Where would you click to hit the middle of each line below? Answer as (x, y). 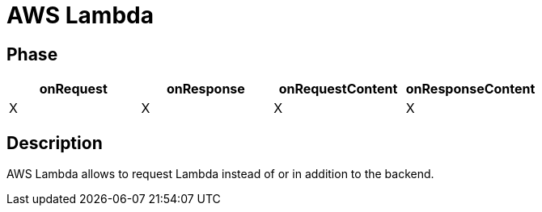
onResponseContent (470, 89)
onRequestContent (338, 89)
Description (55, 143)
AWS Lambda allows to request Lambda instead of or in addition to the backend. (220, 174)
